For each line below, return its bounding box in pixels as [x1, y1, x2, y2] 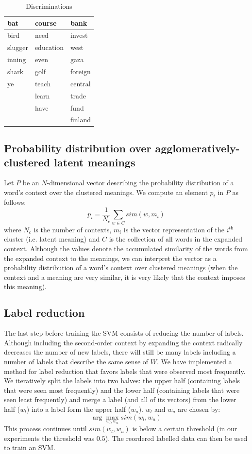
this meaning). [4, 281, 47, 292]
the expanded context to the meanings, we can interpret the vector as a [4, 253, 217, 263]
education [34, 42, 64, 52]
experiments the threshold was [4, 433, 95, 443]
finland [70, 114, 91, 125]
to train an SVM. [4, 442, 55, 453]
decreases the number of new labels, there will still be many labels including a [4, 347, 236, 357]
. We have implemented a [157, 356, 232, 366]
